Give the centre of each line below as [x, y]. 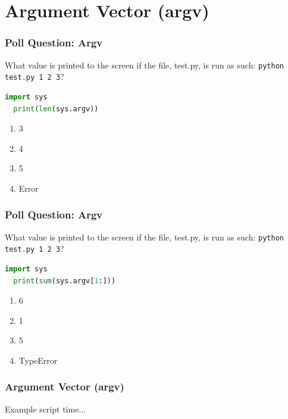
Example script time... [46, 409]
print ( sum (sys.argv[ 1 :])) [65, 281]
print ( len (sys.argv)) [56, 109]
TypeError [38, 360]
